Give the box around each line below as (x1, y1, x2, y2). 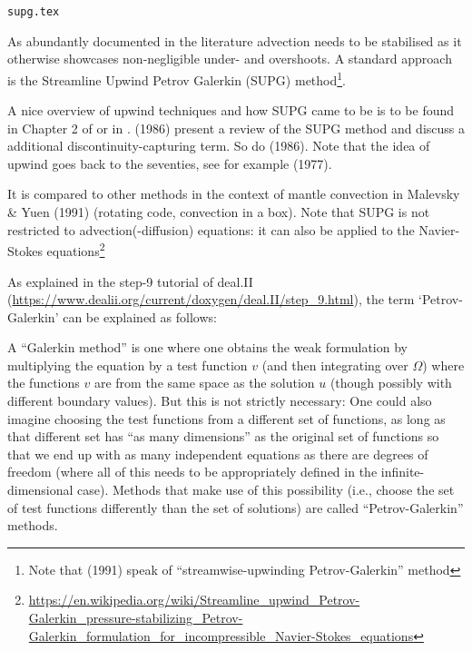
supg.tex (7, 5, 60, 18)
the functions (7, 373, 80, 392)
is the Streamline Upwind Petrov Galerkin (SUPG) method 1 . (7, 67, 347, 89)
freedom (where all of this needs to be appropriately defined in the (7, 462, 378, 481)
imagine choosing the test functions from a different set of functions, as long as (7, 409, 446, 428)
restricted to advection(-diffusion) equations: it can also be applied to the (7, 220, 415, 239)
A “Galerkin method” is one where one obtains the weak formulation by (7, 338, 408, 357)
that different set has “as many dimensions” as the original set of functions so (7, 427, 439, 446)
